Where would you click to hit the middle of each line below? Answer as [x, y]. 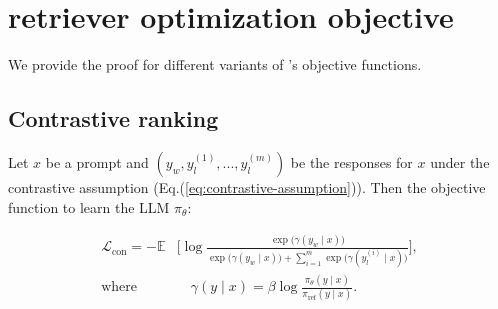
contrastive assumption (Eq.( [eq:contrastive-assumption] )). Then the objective [247, 186]
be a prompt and [97, 161]
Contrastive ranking [113, 118]
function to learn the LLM [89, 206]
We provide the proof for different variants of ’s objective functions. [215, 64]
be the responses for [351, 161]
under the [460, 161]
